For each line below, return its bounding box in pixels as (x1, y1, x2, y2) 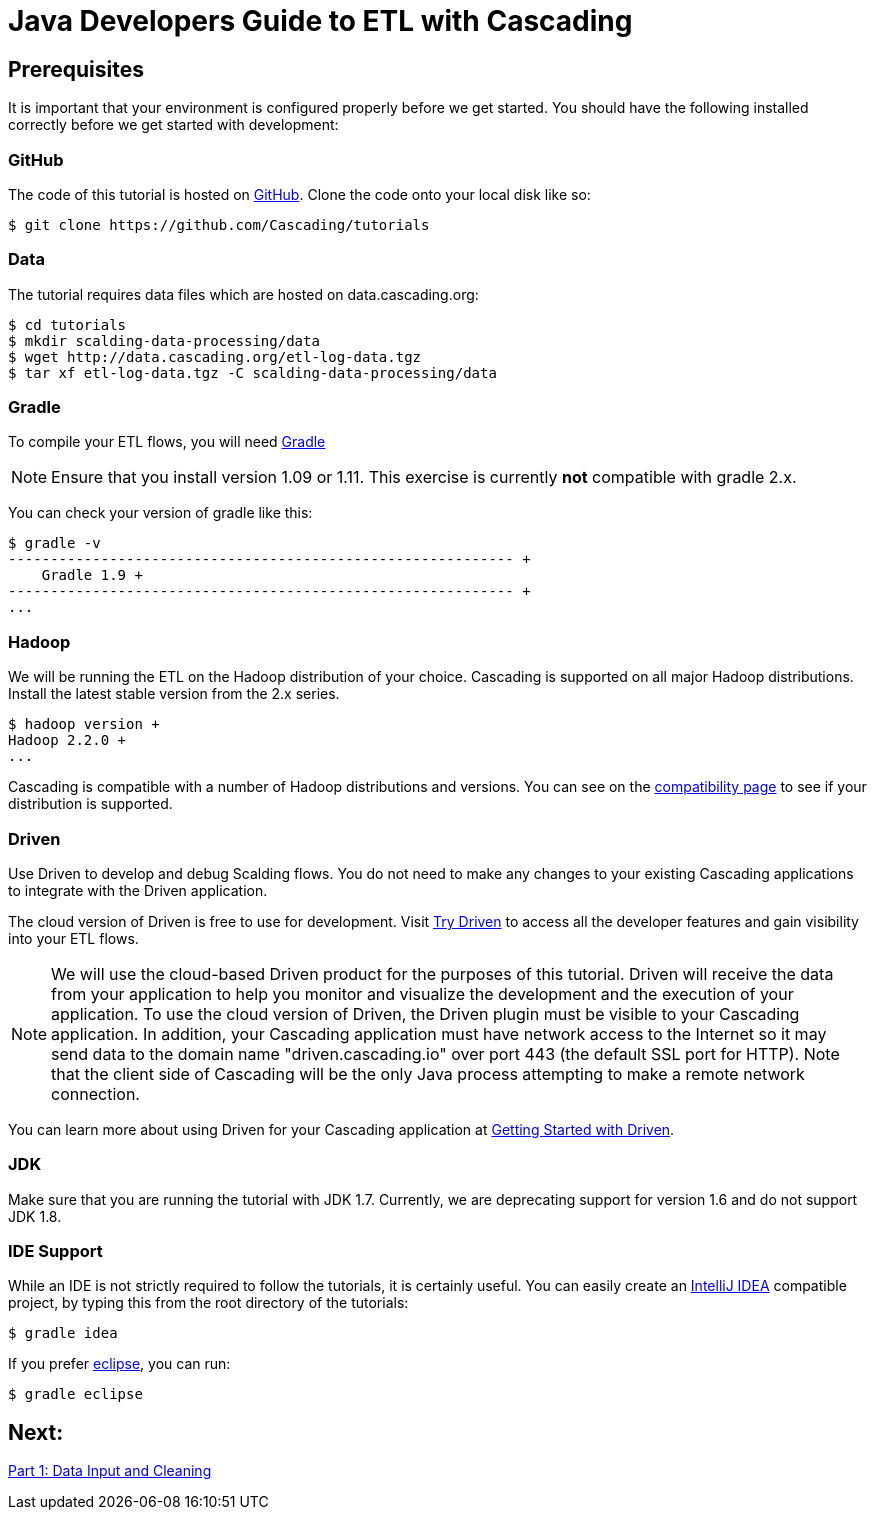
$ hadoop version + (8, 716, 160, 733)
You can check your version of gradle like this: (8, 504, 313, 522)
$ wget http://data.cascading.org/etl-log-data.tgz (8, 348, 422, 365)
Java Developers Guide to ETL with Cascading (8, 4, 633, 38)
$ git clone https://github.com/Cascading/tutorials (8, 216, 430, 233)
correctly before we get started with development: (8, 116, 339, 134)
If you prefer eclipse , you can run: (8, 1355, 231, 1373)
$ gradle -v (8, 535, 101, 552)
